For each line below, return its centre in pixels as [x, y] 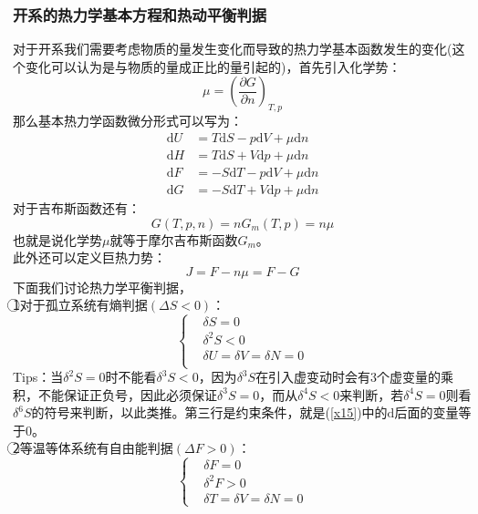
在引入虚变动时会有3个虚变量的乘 [355, 377]
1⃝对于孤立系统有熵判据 [80, 305]
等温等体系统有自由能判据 [96, 448]
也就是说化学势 [57, 239]
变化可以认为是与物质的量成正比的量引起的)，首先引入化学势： [213, 66]
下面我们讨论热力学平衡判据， [102, 287]
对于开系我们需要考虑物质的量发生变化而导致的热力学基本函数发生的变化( [233, 49]
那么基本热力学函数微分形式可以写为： [128, 121]
